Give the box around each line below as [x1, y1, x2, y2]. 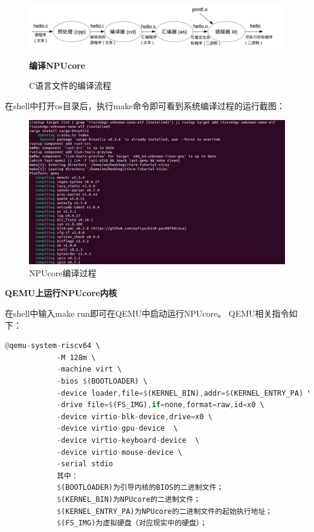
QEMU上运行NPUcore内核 [5, 287, 117, 299]
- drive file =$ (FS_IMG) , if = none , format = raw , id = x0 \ [56, 401, 264, 410]
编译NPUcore [29, 59, 86, 71]
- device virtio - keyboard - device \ [56, 436, 200, 445]
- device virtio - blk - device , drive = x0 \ [56, 412, 213, 421]
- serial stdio [56, 460, 113, 469]
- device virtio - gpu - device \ [56, 424, 178, 433]
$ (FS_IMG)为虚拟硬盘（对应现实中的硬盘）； [56, 519, 207, 528]
